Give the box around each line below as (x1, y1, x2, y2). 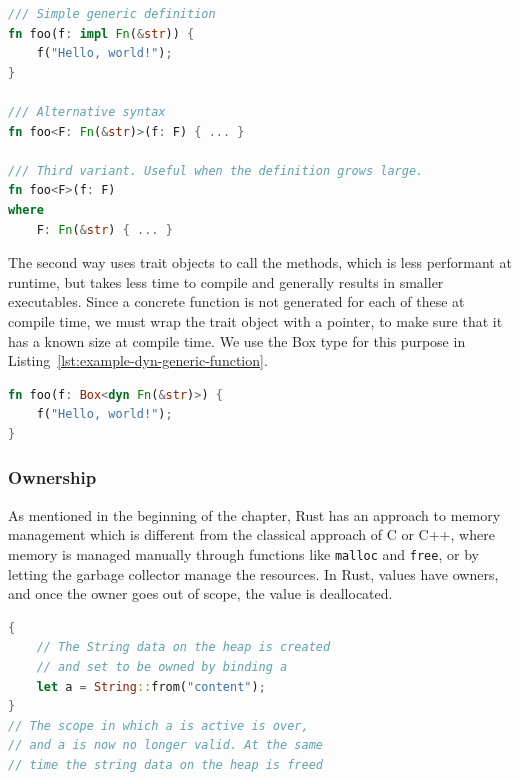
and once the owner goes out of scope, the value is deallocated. (8, 583, 393, 604)
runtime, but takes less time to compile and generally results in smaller (8, 271, 444, 292)
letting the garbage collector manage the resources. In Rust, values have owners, (8, 563, 499, 584)
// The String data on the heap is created (36, 640, 331, 655)
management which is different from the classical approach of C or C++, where (8, 524, 495, 545)
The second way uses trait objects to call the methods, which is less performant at (8, 252, 512, 273)
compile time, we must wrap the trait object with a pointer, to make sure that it (8, 310, 503, 331)
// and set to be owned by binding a (36, 659, 288, 674)
